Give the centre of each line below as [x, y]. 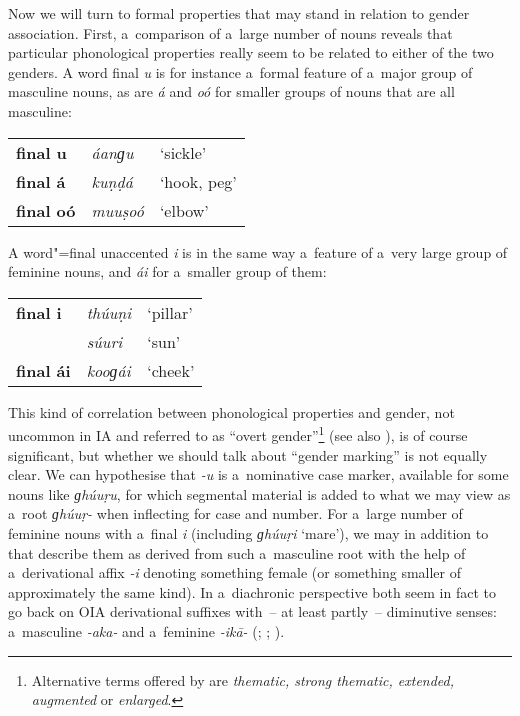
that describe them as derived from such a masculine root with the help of [237, 552]
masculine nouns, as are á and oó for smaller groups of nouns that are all [231, 91]
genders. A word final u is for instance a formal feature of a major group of [240, 71]
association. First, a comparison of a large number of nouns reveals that [230, 32]
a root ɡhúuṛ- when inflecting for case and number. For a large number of [235, 513]
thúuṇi [109, 312]
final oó [46, 210]
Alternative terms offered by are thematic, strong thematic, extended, [243, 679]
